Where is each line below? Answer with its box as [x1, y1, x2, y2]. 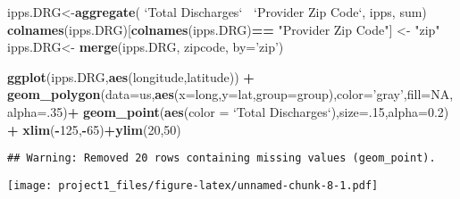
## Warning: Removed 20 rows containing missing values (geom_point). [7, 152, 436, 165]
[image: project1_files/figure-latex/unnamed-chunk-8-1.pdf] [7, 178, 379, 192]
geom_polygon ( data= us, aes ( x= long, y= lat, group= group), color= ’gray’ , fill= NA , [7, 85, 454, 104]
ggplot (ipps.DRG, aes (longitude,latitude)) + [7, 67, 255, 86]
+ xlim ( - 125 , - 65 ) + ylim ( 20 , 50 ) [7, 120, 181, 138]
